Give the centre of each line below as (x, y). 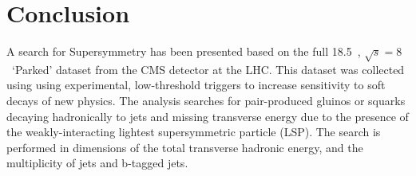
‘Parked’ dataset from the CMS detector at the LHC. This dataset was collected (208, 69)
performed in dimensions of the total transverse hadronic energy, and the (185, 147)
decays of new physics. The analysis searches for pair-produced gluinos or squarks (206, 101)
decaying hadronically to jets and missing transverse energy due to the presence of (208, 116)
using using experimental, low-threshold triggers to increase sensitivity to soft (196, 85)
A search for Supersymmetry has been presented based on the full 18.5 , (184, 51)
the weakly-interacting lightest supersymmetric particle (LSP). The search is (194, 132)
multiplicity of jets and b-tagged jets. (97, 163)
